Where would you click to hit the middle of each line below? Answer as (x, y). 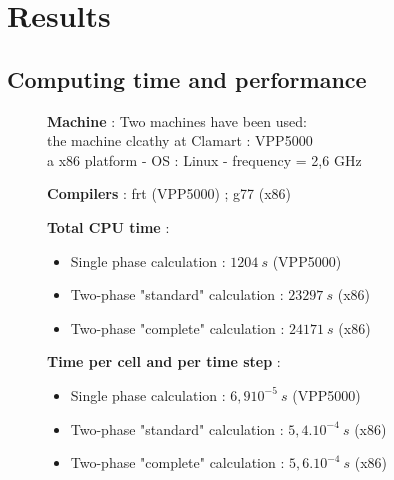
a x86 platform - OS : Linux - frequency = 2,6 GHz (204, 159)
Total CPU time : (108, 226)
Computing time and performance (187, 78)
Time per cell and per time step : (164, 361)
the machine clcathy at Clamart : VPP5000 (180, 140)
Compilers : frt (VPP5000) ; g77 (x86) (169, 193)
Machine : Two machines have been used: (177, 120)
